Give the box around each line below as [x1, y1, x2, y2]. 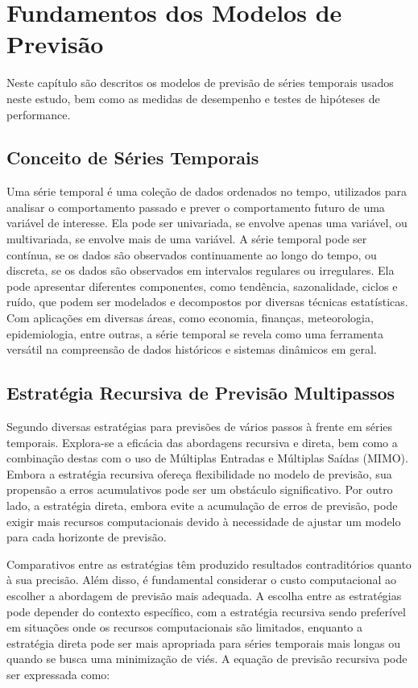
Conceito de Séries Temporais [6, 145, 259, 170]
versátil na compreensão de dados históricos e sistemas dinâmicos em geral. [6, 341, 377, 358]
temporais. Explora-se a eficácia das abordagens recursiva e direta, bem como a [6, 433, 398, 450]
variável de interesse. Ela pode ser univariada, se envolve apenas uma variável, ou [6, 214, 408, 231]
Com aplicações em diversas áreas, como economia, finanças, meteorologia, [6, 309, 374, 326]
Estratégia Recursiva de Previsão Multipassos [6, 380, 395, 405]
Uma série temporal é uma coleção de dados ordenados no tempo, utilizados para [6, 183, 408, 200]
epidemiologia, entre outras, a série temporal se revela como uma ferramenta [6, 325, 383, 342]
